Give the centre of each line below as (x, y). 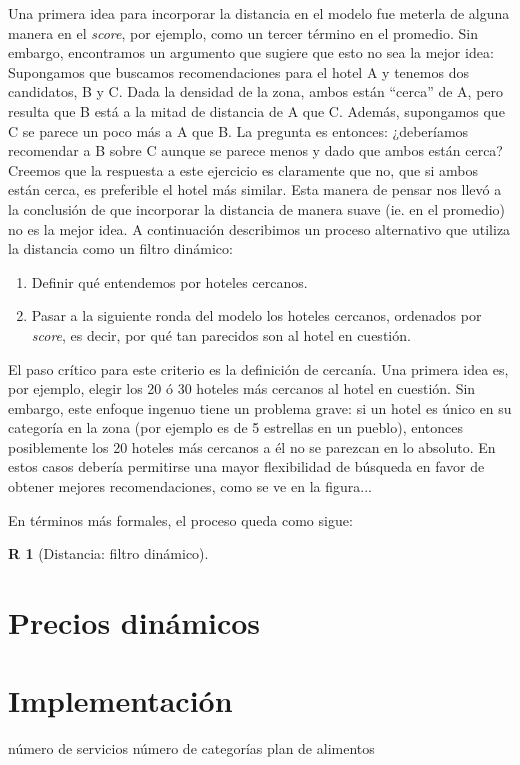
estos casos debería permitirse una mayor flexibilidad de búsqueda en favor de (246, 466)
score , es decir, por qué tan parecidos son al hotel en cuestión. (221, 334)
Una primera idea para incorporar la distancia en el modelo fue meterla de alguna (259, 13)
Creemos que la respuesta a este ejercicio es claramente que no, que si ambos (243, 169)
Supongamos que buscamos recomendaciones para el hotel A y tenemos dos (238, 71)
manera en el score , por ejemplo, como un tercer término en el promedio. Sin (243, 32)
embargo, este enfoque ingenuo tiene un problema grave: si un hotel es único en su (260, 407)
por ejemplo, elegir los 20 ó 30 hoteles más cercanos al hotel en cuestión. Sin (242, 388)
